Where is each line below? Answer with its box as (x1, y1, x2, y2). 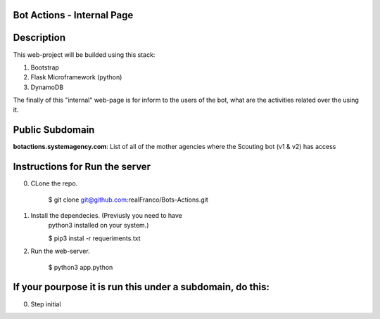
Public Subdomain (13, 124, 95, 136)
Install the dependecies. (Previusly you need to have (30, 211, 182, 220)
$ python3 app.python (48, 263, 113, 271)
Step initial (30, 299, 61, 308)
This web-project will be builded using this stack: (13, 50, 156, 59)
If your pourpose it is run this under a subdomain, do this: (13, 281, 270, 293)
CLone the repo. (30, 179, 78, 188)
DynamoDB (30, 83, 64, 91)
